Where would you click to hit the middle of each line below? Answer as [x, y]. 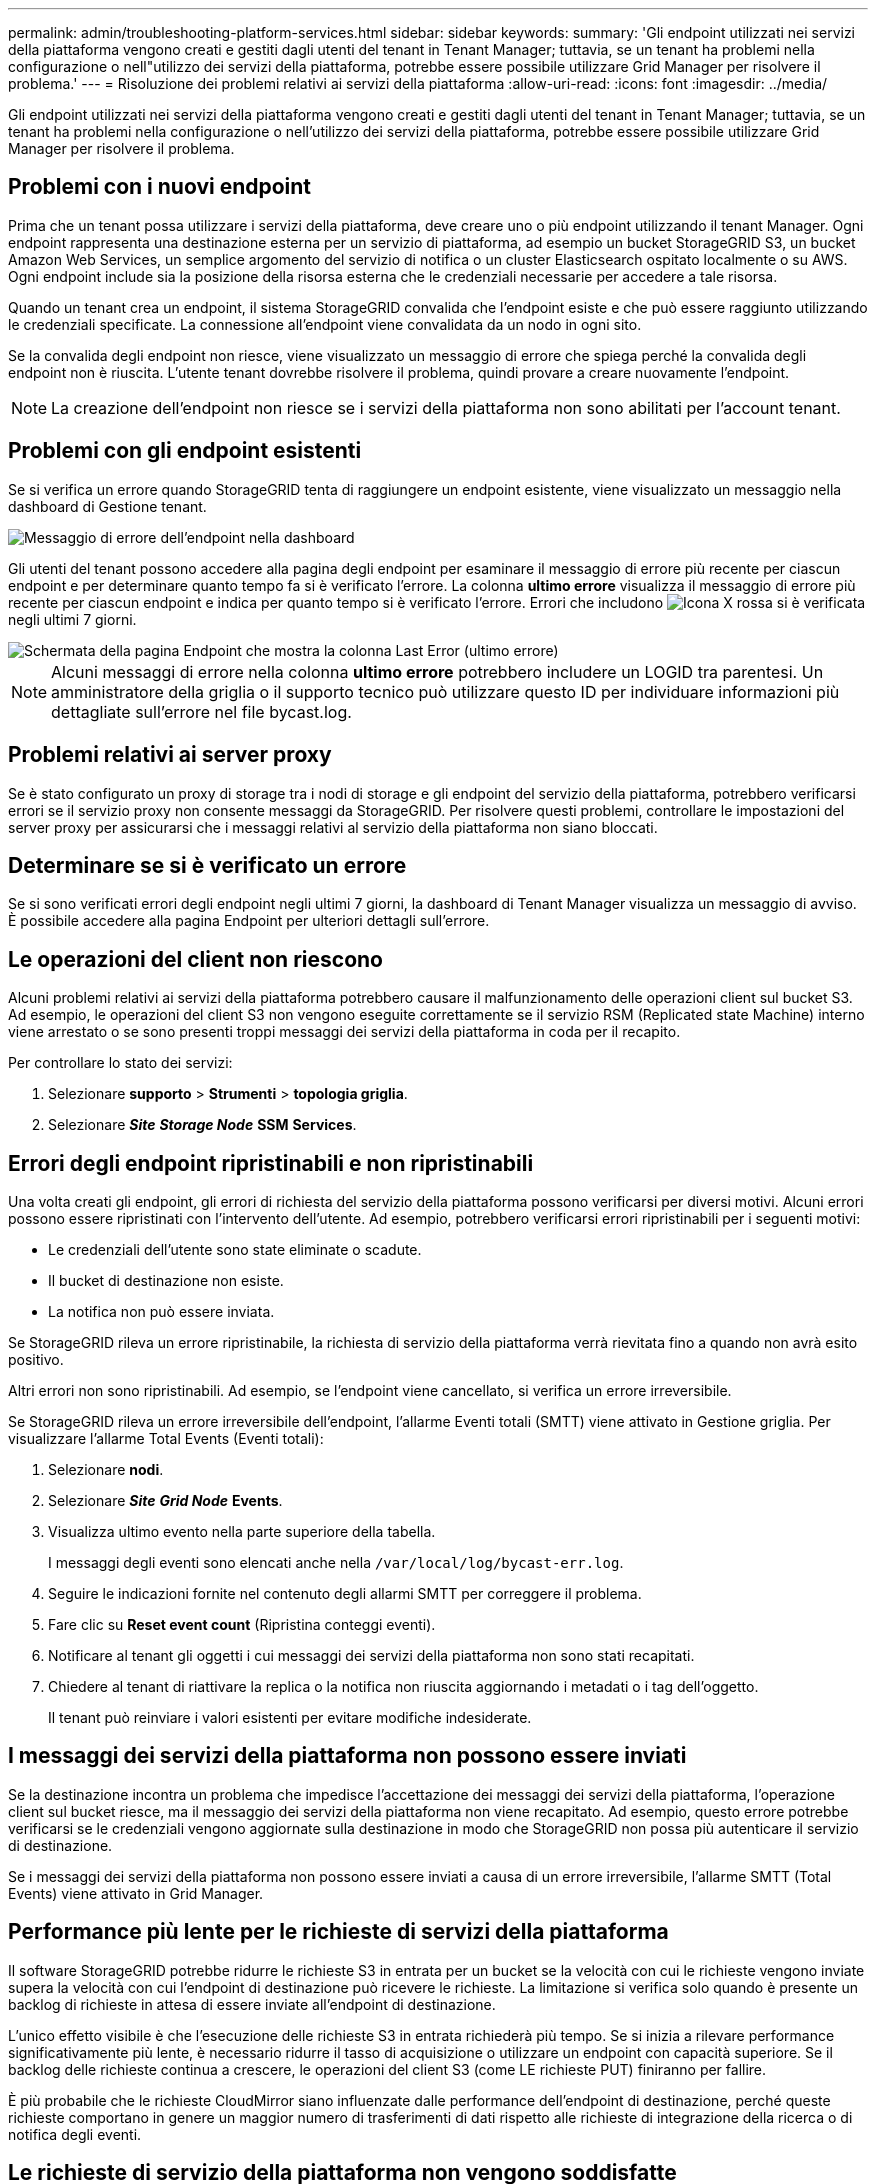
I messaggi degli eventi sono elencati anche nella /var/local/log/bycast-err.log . [336, 1563]
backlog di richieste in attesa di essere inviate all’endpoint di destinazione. [252, 2004]
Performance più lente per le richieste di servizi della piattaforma [338, 1932]
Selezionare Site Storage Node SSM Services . [202, 1125]
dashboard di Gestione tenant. [107, 506]
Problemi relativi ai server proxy [170, 755]
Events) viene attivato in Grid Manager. [136, 1893]
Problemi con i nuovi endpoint [160, 187]
